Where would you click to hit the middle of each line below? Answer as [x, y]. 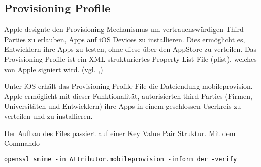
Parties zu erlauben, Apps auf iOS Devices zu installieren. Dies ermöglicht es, [125, 39]
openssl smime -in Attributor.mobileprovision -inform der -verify [121, 159]
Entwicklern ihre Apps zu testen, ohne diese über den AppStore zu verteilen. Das [130, 49]
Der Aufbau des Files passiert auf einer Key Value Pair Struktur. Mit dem [120, 133]
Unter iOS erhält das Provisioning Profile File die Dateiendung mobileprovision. [128, 86]
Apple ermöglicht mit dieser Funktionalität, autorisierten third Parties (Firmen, [128, 96]
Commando [22, 143]
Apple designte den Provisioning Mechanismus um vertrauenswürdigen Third [124, 29]
